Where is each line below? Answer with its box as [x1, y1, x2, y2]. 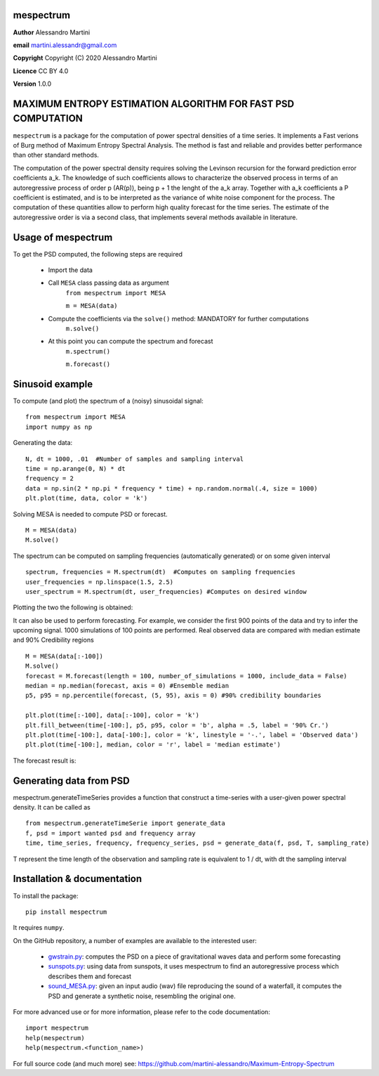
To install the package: [13, 891, 79, 900]
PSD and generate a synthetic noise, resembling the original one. [48, 992, 236, 1000]
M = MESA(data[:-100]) [25, 652, 104, 660]
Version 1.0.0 [13, 79, 52, 88]
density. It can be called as [13, 803, 91, 812]
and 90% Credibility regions [13, 636, 94, 644]
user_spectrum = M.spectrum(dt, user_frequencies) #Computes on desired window [25, 588, 307, 595]
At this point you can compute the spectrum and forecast [48, 337, 213, 346]
